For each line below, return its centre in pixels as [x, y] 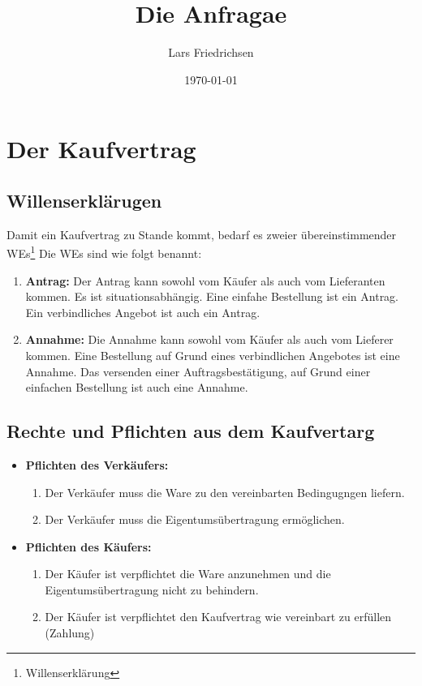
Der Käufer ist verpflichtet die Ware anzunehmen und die [188, 574]
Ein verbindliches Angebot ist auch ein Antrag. [143, 312]
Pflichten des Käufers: [88, 546]
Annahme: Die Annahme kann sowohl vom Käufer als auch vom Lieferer [209, 339]
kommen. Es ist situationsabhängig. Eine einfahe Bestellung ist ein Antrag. [212, 296]
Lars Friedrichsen [211, 52]
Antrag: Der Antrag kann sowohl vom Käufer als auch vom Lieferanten [205, 280]
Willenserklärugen [84, 200]
